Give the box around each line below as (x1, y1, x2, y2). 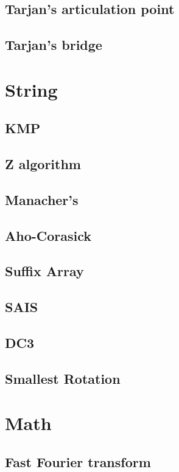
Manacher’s (5, 190, 79, 209)
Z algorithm (5, 154, 81, 173)
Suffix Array (5, 262, 84, 280)
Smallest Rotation (5, 369, 121, 387)
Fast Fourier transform (5, 452, 151, 471)
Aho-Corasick (5, 226, 92, 245)
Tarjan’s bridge (5, 35, 102, 54)
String (5, 77, 58, 102)
